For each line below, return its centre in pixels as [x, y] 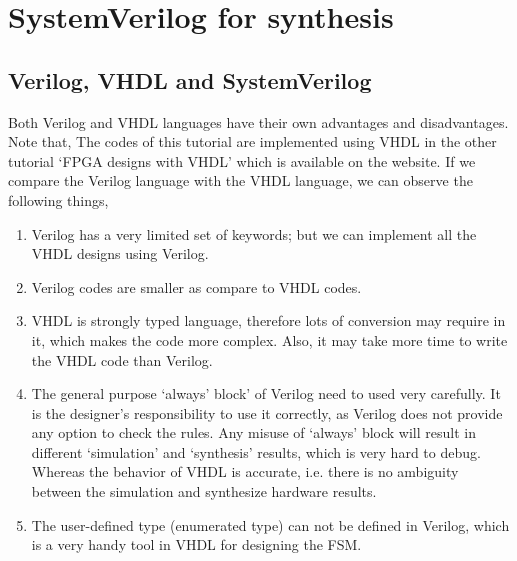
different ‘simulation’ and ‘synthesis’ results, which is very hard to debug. [256, 451]
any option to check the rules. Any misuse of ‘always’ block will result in [253, 432]
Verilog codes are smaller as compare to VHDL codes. [196, 286]
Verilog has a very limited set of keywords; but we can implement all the [254, 233]
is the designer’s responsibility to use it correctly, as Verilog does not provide [267, 412]
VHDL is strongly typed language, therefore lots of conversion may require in [268, 320]
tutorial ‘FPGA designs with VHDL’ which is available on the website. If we [242, 160]
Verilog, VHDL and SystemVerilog [190, 79]
